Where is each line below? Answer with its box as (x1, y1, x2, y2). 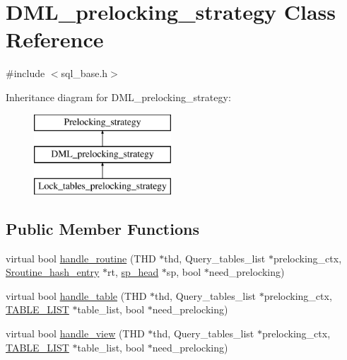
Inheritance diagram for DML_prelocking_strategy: (6, 89, 231, 104)
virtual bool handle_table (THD (6, 288, 147, 303)
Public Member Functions (6, 217, 199, 239)
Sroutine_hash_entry (6, 265, 100, 279)
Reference (6, 25, 104, 54)
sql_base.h (61, 66, 108, 81)
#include (6, 66, 45, 81)
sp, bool (166, 265, 201, 279)
